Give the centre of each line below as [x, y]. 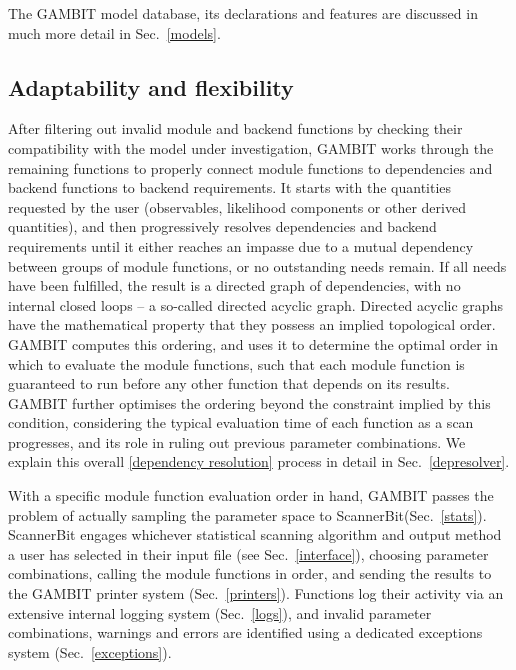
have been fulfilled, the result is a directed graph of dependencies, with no [234, 285]
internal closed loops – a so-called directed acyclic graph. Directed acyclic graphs [255, 304]
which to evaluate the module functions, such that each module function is [236, 363]
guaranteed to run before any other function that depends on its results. [229, 383]
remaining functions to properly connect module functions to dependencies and [250, 167]
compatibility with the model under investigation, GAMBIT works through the [251, 147]
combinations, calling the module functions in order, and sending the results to [250, 573]
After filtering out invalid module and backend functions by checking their [235, 128]
